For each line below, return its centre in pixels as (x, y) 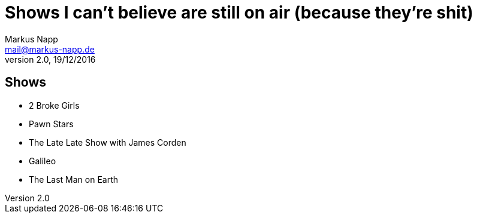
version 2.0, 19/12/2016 (50, 59)
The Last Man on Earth (74, 179)
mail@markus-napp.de (50, 49)
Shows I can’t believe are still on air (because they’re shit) (239, 13)
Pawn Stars (51, 124)
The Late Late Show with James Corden (108, 142)
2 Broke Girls (54, 105)
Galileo (43, 161)
